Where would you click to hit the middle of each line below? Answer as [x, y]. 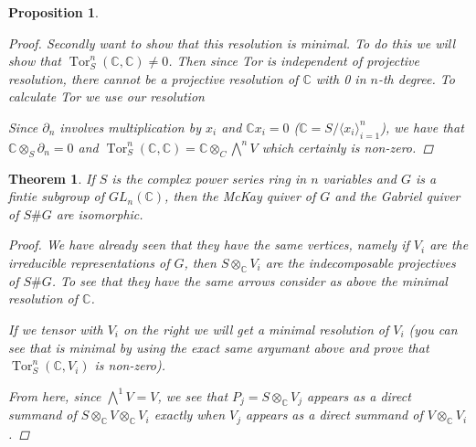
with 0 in [341, 78]
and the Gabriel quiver [397, 196]
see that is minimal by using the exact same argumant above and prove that [219, 347]
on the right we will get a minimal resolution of [256, 329]
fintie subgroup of [57, 196]
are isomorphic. [100, 213]
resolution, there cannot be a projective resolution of [153, 78]
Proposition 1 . [53, 12]
